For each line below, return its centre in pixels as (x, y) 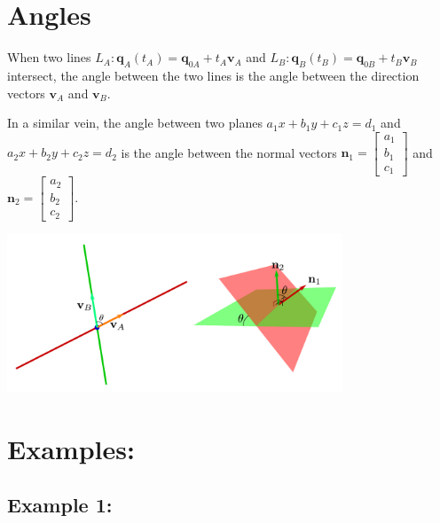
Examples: (71, 448)
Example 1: (60, 505)
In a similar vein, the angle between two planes (135, 123)
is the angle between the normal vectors (229, 152)
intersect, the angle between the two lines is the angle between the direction (213, 75)
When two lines (49, 57)
